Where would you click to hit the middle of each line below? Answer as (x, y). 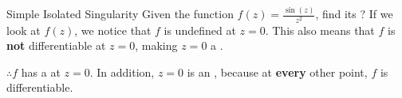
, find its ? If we (354, 14)
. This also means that (320, 30)
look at (24, 30)
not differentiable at (56, 45)
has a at (41, 72)
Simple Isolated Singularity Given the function (120, 14)
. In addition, (122, 72)
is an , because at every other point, (277, 72)
